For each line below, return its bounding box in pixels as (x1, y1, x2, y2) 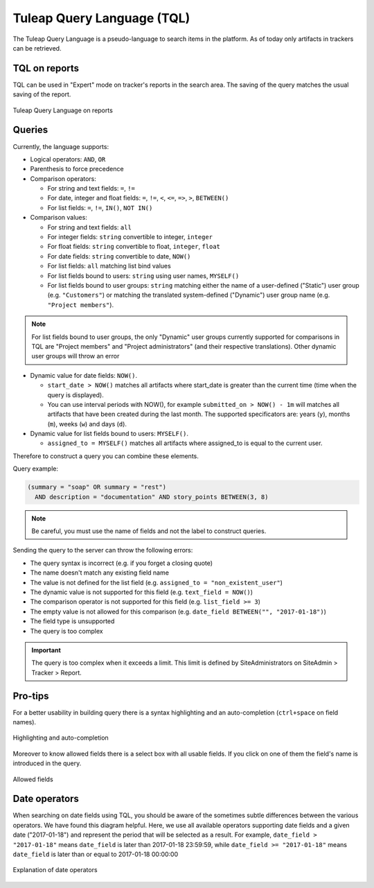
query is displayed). (47, 390, 104, 399)
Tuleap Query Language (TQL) (12, 10, 190, 26)
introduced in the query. (12, 759, 82, 767)
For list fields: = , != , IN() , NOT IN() (47, 203, 153, 211)
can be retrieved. (12, 44, 62, 52)
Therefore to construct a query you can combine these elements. (12, 451, 199, 460)
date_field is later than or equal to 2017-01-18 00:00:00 (12, 850, 179, 859)
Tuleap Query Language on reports (12, 106, 114, 114)
